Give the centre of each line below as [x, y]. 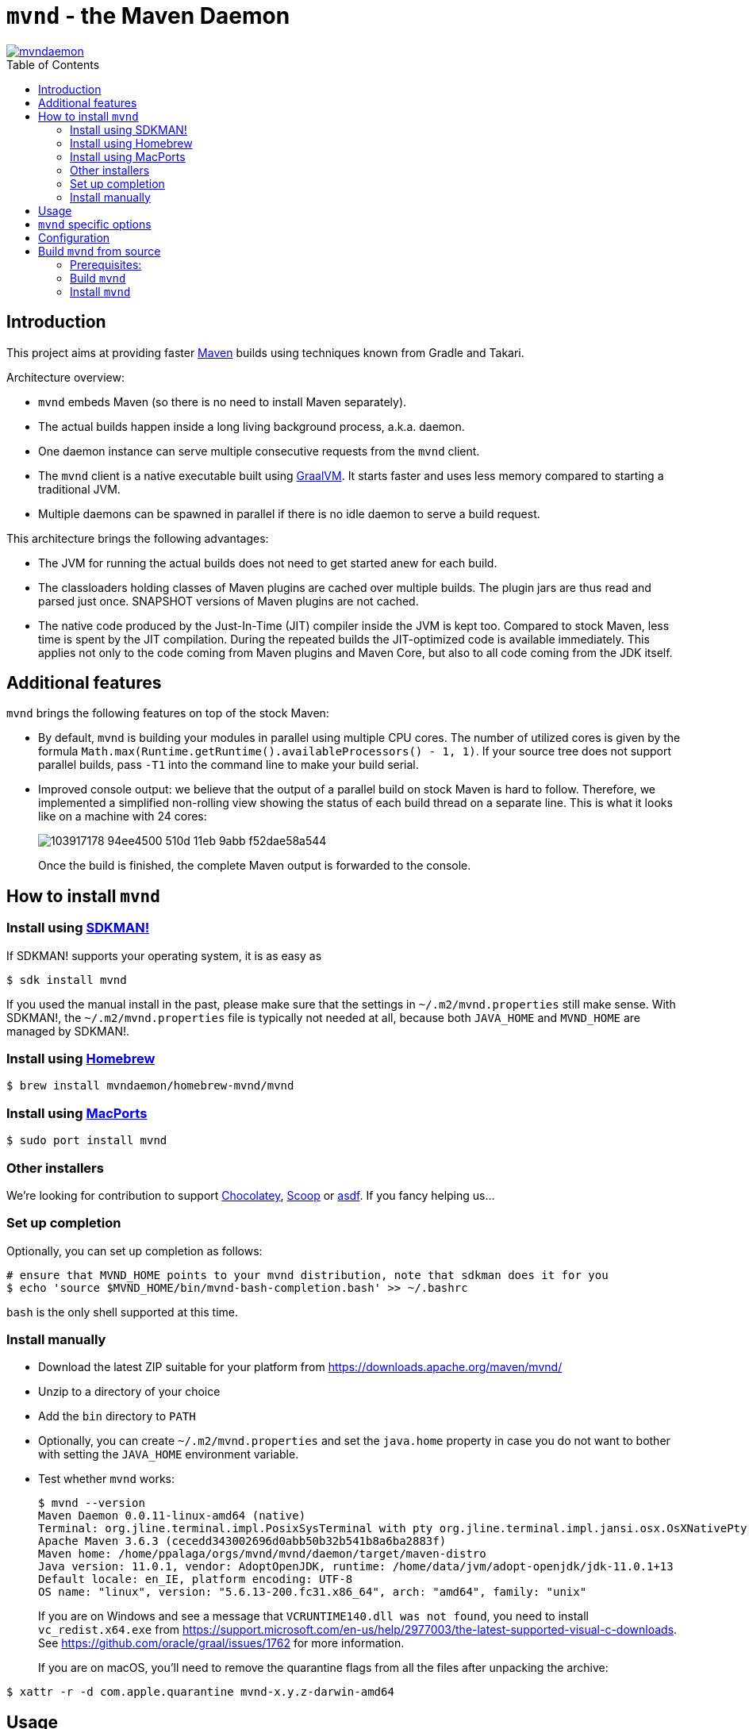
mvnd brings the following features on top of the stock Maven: [168, 713]
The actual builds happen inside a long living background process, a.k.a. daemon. [252, 426]
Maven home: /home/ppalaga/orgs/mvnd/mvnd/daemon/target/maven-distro [262, 1554]
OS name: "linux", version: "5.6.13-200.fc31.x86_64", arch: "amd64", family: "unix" [313, 1592]
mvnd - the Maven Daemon [148, 16]
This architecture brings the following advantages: [138, 538]
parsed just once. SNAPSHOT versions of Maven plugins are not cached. [229, 601]
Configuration [74, 237]
